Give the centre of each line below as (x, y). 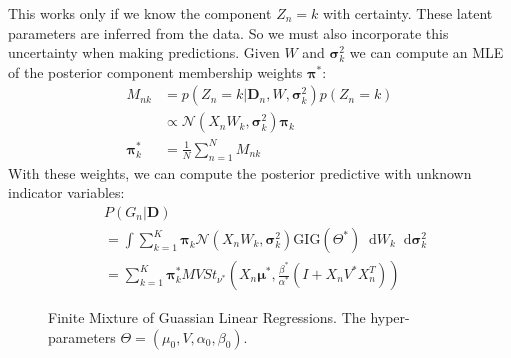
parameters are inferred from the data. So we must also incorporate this (228, 32)
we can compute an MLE (426, 52)
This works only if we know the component (140, 13)
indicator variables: (66, 192)
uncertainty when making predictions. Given (144, 52)
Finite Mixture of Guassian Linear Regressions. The (207, 317)
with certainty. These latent (407, 13)
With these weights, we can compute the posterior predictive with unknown (240, 172)
